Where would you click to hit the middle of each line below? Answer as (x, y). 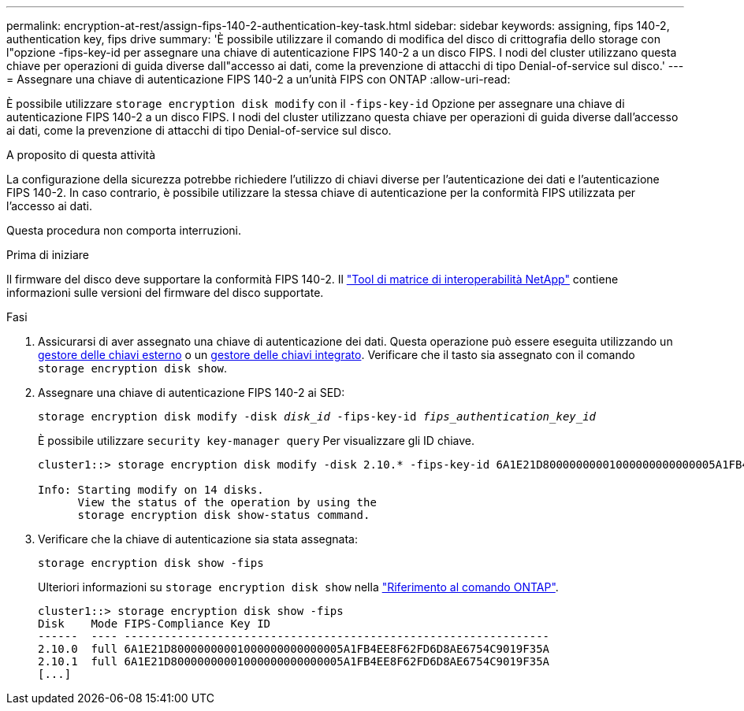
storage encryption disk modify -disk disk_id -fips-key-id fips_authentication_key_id (317, 417)
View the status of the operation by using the (227, 502)
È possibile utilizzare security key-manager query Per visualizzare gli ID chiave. (257, 441)
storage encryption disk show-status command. (224, 515)
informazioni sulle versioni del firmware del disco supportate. (165, 293)
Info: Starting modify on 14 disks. (151, 490)
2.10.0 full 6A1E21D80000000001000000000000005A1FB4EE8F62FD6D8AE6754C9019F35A (294, 649)
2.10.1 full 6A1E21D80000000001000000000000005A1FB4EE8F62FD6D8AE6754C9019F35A (294, 661)
